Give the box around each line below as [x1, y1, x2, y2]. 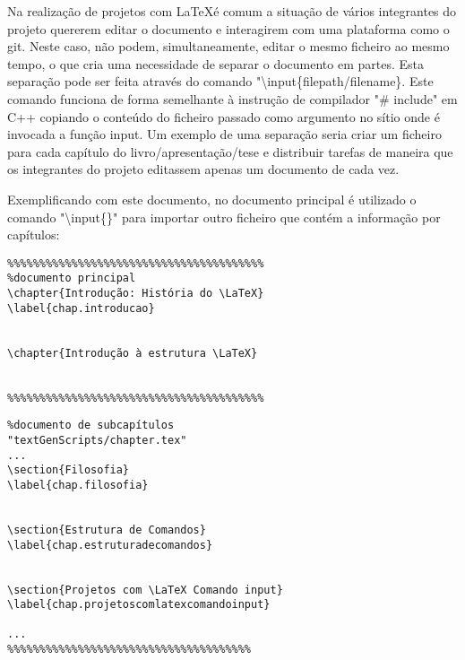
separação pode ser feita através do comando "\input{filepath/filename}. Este [7, 72, 434, 91]
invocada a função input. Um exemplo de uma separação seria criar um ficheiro [7, 125, 442, 143]
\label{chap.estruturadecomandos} [7, 538, 213, 551]
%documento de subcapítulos [7, 419, 175, 432]
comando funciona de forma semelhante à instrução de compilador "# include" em [7, 89, 458, 108]
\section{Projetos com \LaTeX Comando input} [7, 583, 283, 596]
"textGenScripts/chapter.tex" [7, 433, 187, 447]
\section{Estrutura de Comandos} [7, 523, 206, 536]
